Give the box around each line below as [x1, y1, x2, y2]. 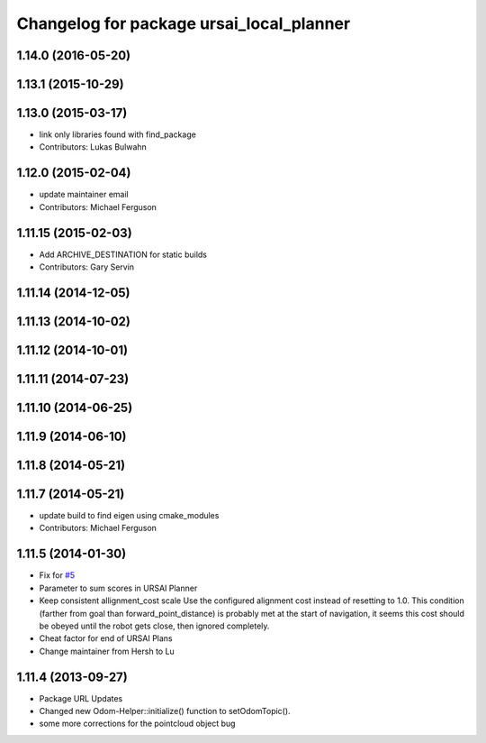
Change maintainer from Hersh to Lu [39, 646, 175, 656]
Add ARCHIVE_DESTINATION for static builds [39, 249, 207, 260]
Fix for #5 [39, 570, 76, 581]
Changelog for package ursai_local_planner [16, 14, 351, 33]
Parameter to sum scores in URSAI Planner [39, 582, 198, 593]
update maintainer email [39, 189, 130, 200]
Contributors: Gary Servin [39, 261, 135, 272]
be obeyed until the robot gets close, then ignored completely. [39, 620, 270, 631]
